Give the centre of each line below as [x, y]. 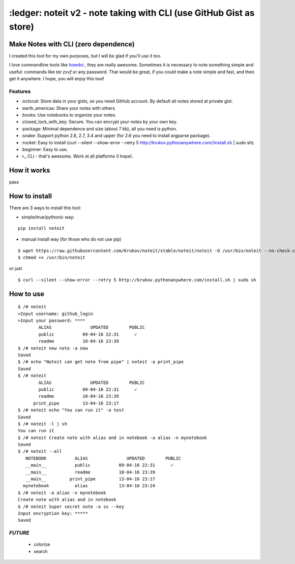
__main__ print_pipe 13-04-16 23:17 [90, 479]
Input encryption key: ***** [53, 513]
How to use [27, 294]
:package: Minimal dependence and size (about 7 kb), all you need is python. [99, 128]
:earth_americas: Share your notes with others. [69, 108]
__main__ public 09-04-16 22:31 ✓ [99, 465]
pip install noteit [41, 228]
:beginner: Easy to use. [45, 149]
